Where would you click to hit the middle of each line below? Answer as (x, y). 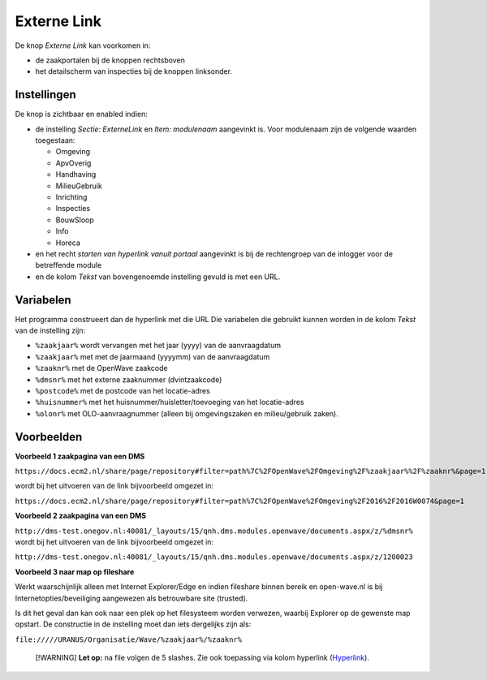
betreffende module (69, 265)
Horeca (68, 243)
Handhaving (76, 174)
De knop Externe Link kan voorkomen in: (83, 45)
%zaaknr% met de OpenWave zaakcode (101, 368)
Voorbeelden (49, 437)
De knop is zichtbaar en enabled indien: (81, 114)
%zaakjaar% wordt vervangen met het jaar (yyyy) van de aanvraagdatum (158, 346)
